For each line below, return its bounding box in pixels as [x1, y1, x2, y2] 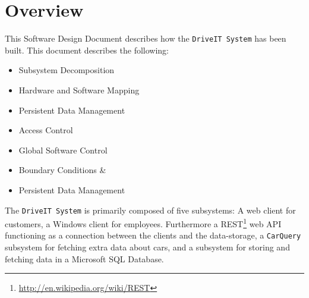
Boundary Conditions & [18, 164, 106, 176]
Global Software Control [18, 143, 108, 156]
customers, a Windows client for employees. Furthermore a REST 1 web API [5, 216, 282, 230]
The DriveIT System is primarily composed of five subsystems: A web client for [5, 203, 296, 216]
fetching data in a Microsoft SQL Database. [5, 252, 164, 265]
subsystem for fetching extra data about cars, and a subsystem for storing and [5, 241, 290, 253]
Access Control [18, 124, 73, 136]
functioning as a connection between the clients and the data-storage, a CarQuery [5, 229, 301, 241]
